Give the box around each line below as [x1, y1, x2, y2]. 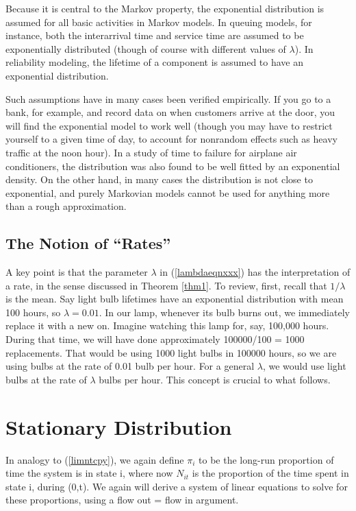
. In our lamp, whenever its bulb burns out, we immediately [99, 305, 350, 319]
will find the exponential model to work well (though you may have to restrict [5, 118, 333, 132]
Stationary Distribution [5, 412, 232, 440]
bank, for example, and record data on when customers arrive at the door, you [5, 105, 335, 119]
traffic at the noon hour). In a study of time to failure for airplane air [5, 145, 297, 159]
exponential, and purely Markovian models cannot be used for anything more [5, 185, 330, 200]
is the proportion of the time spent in [192, 466, 349, 480]
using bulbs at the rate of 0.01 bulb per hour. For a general [5, 359, 255, 373]
